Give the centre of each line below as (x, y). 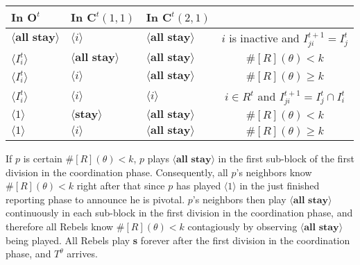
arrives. (82, 254)
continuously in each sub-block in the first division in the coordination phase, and (179, 213)
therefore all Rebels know (60, 226)
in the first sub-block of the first (286, 159)
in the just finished (280, 186)
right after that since (121, 186)
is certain (43, 159)
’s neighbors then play (239, 199)
